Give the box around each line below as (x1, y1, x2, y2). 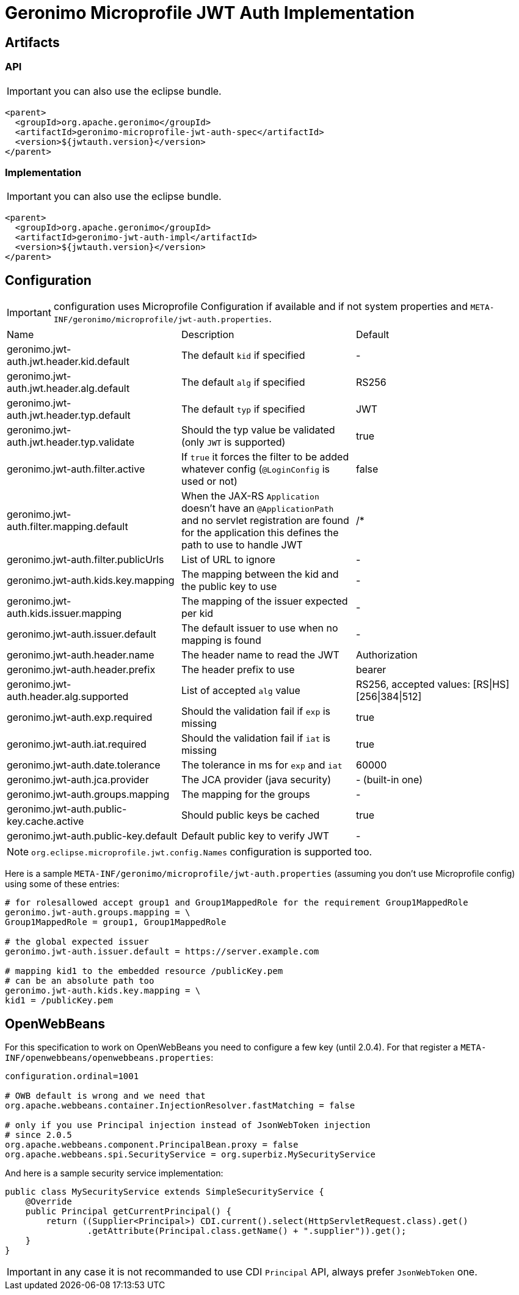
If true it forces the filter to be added (181, 451, 349, 463)
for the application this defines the (181, 526, 339, 539)
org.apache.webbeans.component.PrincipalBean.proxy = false (5, 1139, 299, 1149)
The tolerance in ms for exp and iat (181, 759, 343, 772)
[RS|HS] (473, 678, 510, 691)
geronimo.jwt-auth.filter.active (7, 463, 145, 476)
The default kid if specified (181, 349, 305, 362)
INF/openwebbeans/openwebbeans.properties (5, 1052, 211, 1063)
